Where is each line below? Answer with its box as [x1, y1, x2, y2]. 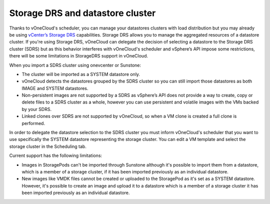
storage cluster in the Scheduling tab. [9, 143, 87, 149]
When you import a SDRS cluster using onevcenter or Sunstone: [9, 62, 141, 68]
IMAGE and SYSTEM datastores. [21, 85, 88, 91]
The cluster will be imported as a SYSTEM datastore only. [21, 71, 140, 77]
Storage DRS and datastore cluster [9, 7, 156, 18]
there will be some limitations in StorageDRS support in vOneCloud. [9, 53, 148, 59]
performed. [21, 120, 45, 126]
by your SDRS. [21, 106, 52, 112]
